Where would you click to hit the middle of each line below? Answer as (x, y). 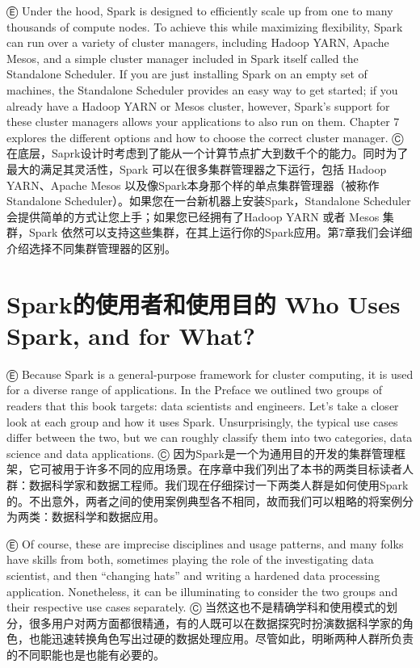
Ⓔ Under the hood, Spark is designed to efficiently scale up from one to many (200, 11)
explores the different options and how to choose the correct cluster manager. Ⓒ (205, 137)
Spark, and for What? (131, 335)
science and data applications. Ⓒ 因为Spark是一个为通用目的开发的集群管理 (200, 453)
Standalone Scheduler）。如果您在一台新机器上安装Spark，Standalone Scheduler (209, 201)
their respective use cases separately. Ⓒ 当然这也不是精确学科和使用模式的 (197, 607)
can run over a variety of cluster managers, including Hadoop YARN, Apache (198, 42)
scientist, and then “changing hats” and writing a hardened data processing (193, 575)
